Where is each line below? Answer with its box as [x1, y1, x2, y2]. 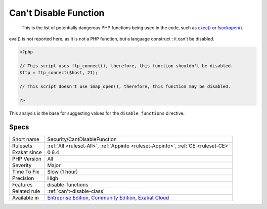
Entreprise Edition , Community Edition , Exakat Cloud [47, 194, 169, 201]
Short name [12, 136, 40, 143]
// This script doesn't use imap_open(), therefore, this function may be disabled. [19, 84, 231, 89]
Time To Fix [12, 168, 40, 175]
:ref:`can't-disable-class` [47, 188, 105, 195]
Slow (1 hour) [47, 168, 78, 175]
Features [12, 181, 33, 188]
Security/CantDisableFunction [47, 136, 117, 143]
